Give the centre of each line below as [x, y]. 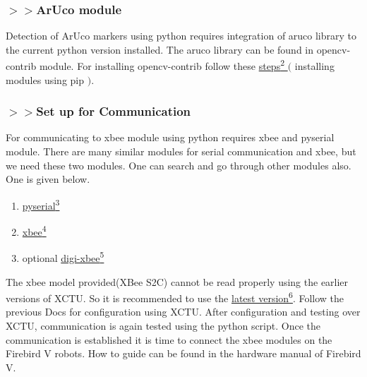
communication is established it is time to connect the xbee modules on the [169, 339]
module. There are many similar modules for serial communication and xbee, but [181, 151]
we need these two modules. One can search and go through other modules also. [179, 165]
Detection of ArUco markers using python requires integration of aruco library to [181, 36]
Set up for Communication [114, 111]
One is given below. [48, 179]
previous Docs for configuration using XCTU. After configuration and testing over [183, 312]
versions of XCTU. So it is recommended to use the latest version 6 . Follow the [175, 297]
